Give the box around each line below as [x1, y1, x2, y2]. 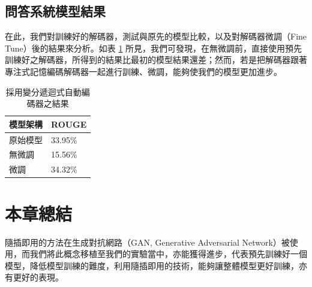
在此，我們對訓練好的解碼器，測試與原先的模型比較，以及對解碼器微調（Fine [5, 30, 307, 43]
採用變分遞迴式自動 [5, 85, 82, 98]
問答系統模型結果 [5, 2, 106, 20]
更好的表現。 [13, 271, 64, 283]
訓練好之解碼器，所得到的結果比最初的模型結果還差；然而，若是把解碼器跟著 [5, 53, 307, 66]
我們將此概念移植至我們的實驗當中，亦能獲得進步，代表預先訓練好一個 [29, 247, 307, 260]
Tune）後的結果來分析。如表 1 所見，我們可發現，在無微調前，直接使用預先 [5, 41, 302, 54]
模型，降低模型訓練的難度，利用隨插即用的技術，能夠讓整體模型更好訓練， [5, 259, 299, 271]
